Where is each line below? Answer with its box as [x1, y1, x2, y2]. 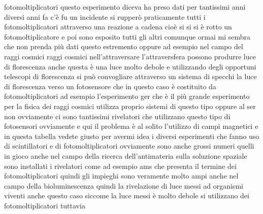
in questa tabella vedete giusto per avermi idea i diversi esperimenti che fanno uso [4, 130, 259, 141]
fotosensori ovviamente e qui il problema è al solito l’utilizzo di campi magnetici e [4, 121, 258, 131]
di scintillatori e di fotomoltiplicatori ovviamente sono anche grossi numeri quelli [4, 140, 254, 151]
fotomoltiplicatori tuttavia [4, 200, 85, 210]
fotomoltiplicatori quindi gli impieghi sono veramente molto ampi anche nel [4, 170, 239, 181]
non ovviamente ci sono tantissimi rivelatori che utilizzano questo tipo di [4, 111, 231, 121]
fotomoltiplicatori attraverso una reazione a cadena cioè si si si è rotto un [4, 21, 232, 32]
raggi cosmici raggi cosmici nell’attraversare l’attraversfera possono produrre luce [4, 51, 256, 61]
